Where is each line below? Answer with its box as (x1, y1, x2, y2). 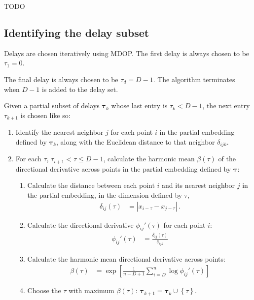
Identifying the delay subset (4, 25, 149, 40)
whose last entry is (111, 100, 168, 111)
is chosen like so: (20, 110, 71, 120)
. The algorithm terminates (153, 74, 235, 84)
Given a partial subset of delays (4, 100, 100, 111)
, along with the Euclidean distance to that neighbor (56, 136, 215, 147)
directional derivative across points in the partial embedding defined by (15, 163, 231, 174)
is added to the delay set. (41, 84, 118, 94)
